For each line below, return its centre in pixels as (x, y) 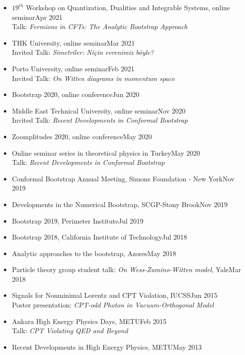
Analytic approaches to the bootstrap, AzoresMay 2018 (94, 253)
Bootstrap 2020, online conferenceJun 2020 (76, 94)
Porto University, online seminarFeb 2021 (73, 68)
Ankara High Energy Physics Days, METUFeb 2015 (89, 321)
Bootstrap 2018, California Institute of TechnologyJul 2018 (99, 237)
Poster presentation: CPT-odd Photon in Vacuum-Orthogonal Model (113, 305)
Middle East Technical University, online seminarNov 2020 (99, 110)
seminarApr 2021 (37, 17)
